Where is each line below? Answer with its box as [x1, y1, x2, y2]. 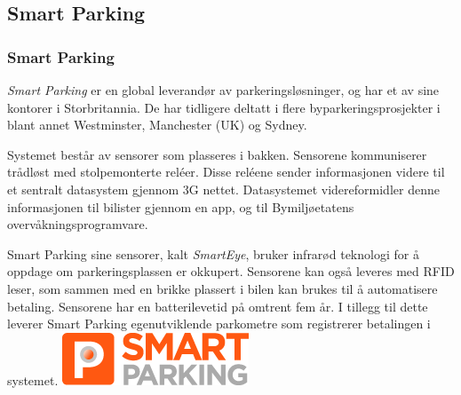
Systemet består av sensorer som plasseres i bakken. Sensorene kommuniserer [7, 145, 427, 163]
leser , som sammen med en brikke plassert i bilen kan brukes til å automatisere [7, 279, 438, 297]
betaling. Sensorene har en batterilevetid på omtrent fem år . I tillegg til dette [7, 296, 428, 315]
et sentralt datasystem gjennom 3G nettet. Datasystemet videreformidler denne [7, 179, 440, 198]
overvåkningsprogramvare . [7, 215, 148, 233]
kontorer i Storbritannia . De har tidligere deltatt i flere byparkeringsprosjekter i [7, 98, 441, 116]
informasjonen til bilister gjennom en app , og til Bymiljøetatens [7, 197, 354, 216]
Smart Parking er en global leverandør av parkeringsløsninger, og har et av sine [7, 81, 440, 99]
